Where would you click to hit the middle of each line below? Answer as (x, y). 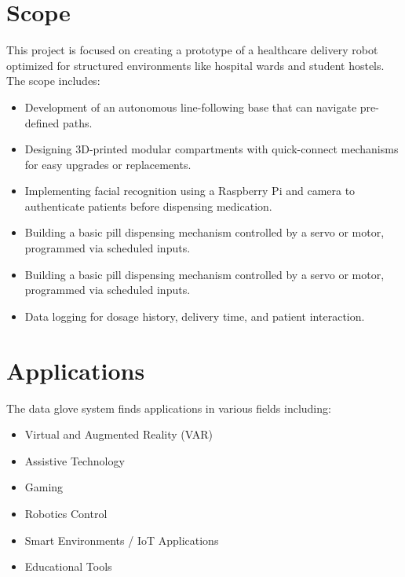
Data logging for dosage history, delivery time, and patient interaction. (195, 316)
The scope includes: (53, 81)
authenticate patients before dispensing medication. (148, 206)
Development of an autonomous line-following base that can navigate (191, 107)
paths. (78, 122)
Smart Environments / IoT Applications (122, 540)
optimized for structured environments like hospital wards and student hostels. (195, 65)
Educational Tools (68, 566)
